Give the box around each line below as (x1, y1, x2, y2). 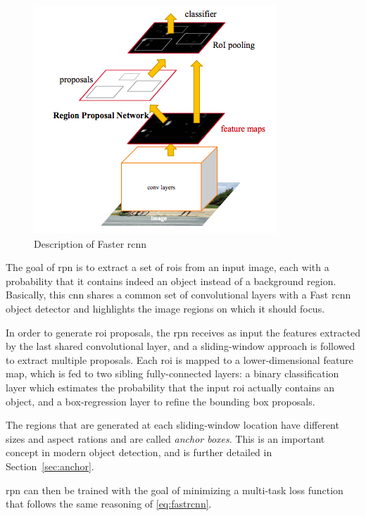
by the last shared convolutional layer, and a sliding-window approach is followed (6, 339, 355, 353)
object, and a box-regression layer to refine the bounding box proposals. (6, 394, 315, 408)
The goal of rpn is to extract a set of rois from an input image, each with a (6, 260, 329, 275)
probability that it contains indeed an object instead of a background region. (6, 273, 336, 288)
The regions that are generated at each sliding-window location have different (6, 417, 339, 432)
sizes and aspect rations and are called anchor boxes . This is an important (6, 431, 325, 446)
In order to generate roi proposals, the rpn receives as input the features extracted (6, 325, 360, 339)
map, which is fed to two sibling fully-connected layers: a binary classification (6, 366, 339, 381)
